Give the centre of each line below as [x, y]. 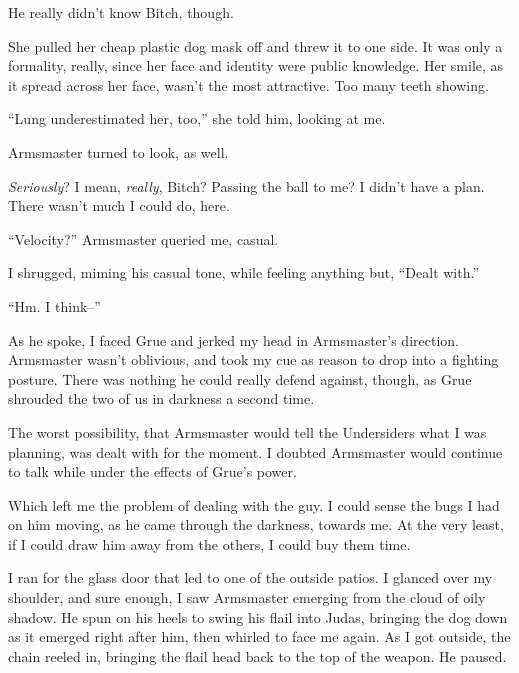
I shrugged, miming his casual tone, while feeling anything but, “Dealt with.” [244, 272]
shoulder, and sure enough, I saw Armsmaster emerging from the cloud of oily [247, 597]
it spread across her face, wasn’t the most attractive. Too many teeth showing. [248, 84]
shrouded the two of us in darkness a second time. [161, 398]
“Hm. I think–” [54, 305]
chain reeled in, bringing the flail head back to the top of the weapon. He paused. [257, 655]
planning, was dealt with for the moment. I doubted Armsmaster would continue [255, 451]
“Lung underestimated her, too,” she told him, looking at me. [197, 118]
